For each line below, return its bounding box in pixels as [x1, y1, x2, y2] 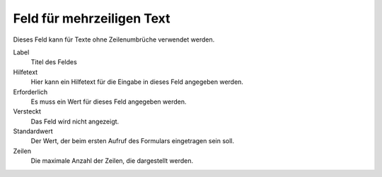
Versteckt [13, 107, 42, 116]
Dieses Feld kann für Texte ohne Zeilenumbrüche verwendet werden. [13, 35, 215, 44]
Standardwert [13, 127, 53, 135]
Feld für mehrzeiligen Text [13, 11, 170, 26]
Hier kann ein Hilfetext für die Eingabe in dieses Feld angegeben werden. [30, 78, 244, 86]
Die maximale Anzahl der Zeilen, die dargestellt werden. [30, 157, 194, 165]
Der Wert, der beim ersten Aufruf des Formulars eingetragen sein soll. [30, 137, 235, 145]
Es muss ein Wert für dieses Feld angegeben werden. [30, 97, 187, 106]
